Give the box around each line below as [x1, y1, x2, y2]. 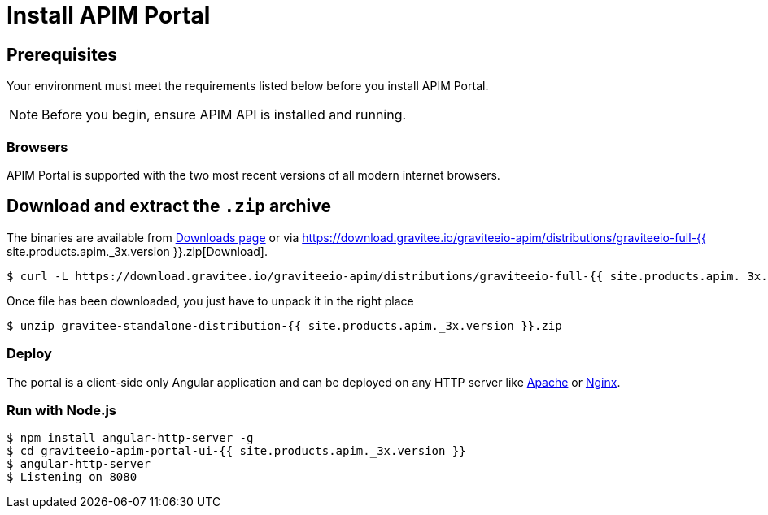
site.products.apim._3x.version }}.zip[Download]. [7, 244, 268, 258]
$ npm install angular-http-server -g [7, 431, 254, 445]
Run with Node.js [7, 401, 117, 418]
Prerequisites [7, 44, 117, 65]
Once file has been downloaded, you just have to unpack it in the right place [7, 293, 414, 308]
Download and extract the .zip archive [7, 196, 331, 217]
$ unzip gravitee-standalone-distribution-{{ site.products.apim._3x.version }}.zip [7, 318, 562, 332]
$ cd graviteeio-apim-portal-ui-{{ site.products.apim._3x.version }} [7, 444, 466, 458]
